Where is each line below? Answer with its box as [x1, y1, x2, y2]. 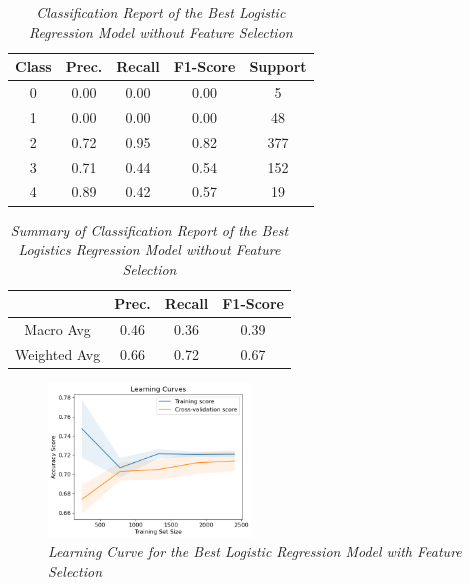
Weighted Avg [15, 343, 101, 364]
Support [249, 56, 307, 77]
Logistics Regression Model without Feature [18, 239, 281, 260]
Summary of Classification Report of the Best [10, 219, 289, 240]
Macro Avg [24, 319, 91, 340]
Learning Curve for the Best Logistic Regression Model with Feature [48, 541, 462, 562]
